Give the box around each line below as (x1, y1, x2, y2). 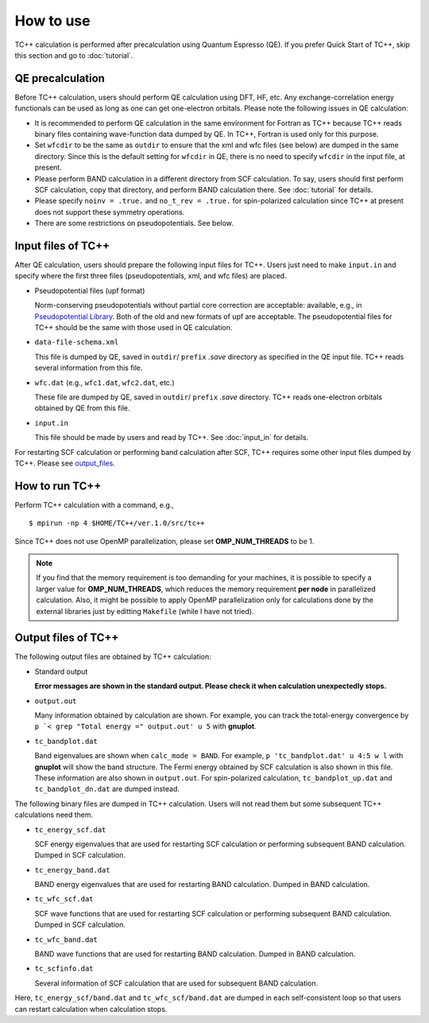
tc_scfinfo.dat (34, 964, 95, 974)
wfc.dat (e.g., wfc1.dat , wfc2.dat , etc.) (34, 378, 175, 387)
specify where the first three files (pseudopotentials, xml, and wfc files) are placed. (14, 271, 287, 281)
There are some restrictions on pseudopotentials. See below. (34, 219, 234, 228)
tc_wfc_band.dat (34, 935, 99, 944)
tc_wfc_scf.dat (34, 895, 95, 904)
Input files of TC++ (14, 239, 110, 252)
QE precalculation (14, 72, 105, 85)
